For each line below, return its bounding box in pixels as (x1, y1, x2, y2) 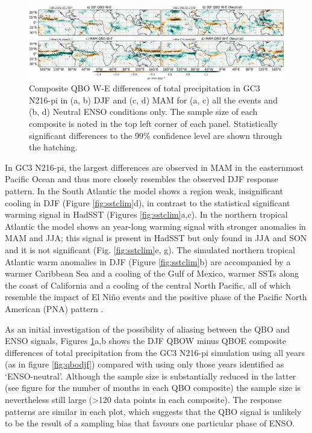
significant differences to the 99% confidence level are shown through (29, 129, 282, 141)
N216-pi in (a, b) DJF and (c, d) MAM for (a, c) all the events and (29, 93, 278, 106)
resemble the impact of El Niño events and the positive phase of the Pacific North (5, 290, 307, 303)
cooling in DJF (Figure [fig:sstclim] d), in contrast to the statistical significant (5, 196, 290, 209)
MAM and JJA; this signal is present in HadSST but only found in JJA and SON (5, 232, 307, 244)
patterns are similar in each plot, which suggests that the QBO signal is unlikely (5, 405, 302, 417)
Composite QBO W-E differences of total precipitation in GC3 (29, 82, 260, 94)
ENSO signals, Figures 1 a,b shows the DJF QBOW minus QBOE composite (5, 334, 286, 347)
